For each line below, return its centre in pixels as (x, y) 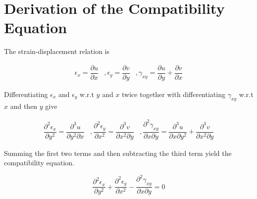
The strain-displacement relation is (57, 51)
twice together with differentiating (174, 94)
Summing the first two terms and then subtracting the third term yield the (118, 153)
